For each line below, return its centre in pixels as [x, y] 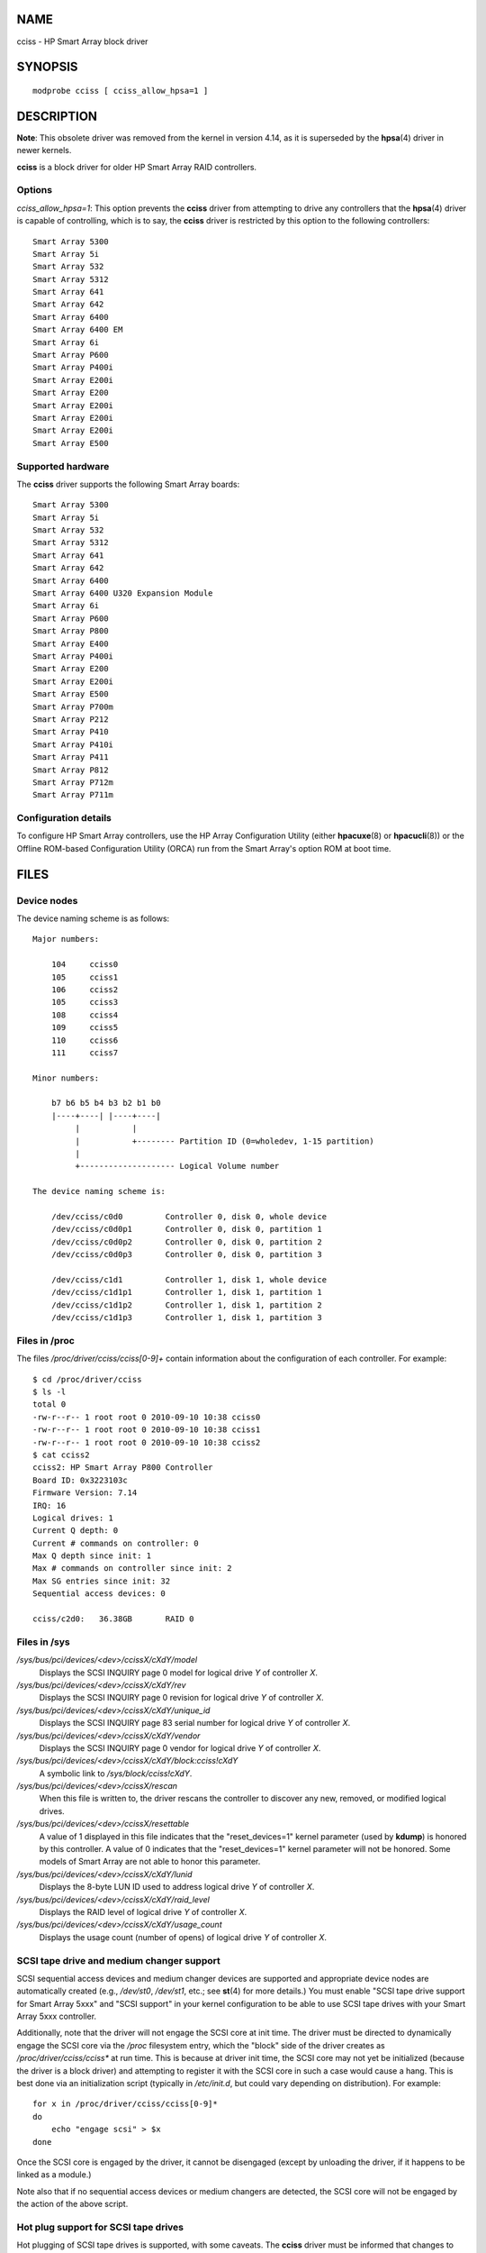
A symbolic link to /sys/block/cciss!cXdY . [116, 1773]
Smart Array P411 [71, 757]
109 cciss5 [85, 1028]
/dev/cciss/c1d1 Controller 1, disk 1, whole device [189, 1279]
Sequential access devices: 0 [99, 1594]
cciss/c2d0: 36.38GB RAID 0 [113, 1619]
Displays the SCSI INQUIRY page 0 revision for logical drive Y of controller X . [181, 1698]
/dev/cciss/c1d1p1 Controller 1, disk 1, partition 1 [187, 1292]
